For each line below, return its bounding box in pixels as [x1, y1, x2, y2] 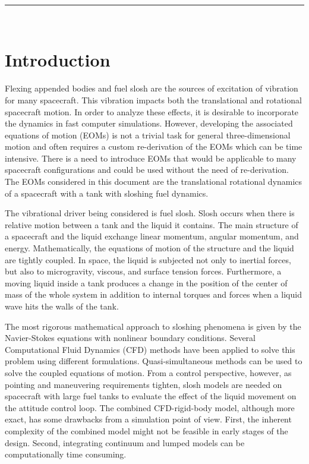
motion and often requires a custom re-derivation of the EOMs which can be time [5, 140, 302, 153]
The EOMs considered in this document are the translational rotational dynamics [5, 175, 302, 188]
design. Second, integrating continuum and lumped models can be [5, 436, 245, 449]
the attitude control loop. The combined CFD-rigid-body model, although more [5, 401, 295, 414]
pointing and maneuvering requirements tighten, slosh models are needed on [5, 378, 282, 390]
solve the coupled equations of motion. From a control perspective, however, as [5, 366, 292, 378]
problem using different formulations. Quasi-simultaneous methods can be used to [5, 355, 302, 367]
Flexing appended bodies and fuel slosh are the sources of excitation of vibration [5, 82, 298, 94]
